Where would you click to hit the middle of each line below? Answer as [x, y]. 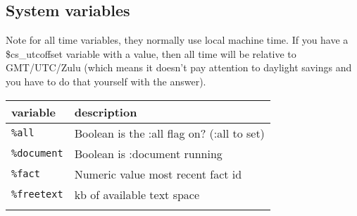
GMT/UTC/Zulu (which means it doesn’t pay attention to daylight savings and [179, 67]
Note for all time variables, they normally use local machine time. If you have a [177, 40]
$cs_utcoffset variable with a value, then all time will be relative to [151, 53]
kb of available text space [137, 194]
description [106, 112]
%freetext [37, 194]
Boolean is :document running [148, 153]
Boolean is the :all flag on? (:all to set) [169, 133]
